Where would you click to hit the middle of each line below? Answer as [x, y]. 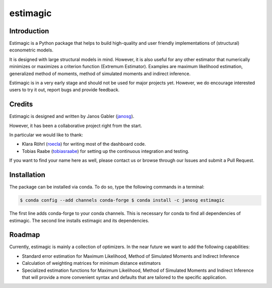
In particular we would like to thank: [46, 135]
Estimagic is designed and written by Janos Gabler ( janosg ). [72, 117]
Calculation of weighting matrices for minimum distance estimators [91, 263]
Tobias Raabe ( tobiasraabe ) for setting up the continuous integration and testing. [106, 151]
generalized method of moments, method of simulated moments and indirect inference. [100, 74]
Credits [21, 104]
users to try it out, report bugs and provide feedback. [64, 90]
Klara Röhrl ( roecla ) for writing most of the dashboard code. [84, 144]
